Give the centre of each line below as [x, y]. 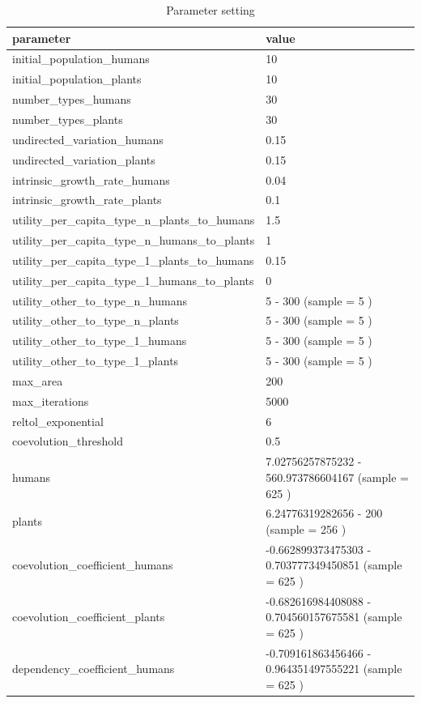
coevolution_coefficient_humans [93, 565]
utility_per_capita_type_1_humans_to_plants [133, 280]
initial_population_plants [77, 79]
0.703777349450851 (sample [334, 565]
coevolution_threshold [68, 441]
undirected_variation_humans [88, 139]
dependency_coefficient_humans [94, 669]
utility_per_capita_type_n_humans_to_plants [134, 240]
